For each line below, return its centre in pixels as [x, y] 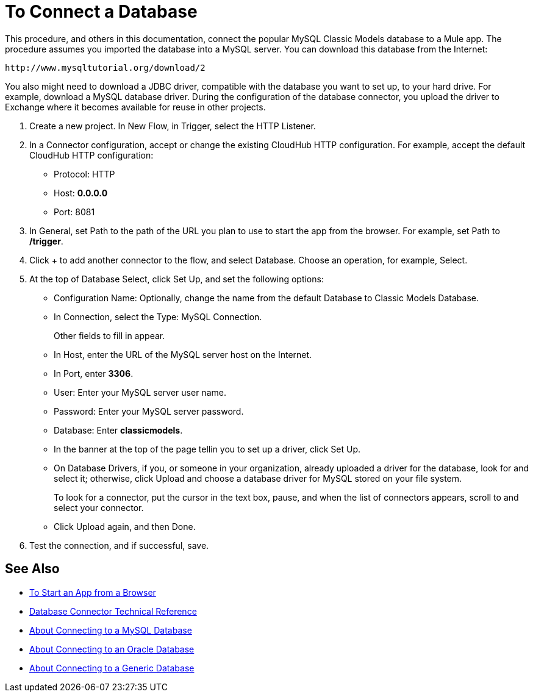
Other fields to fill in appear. [109, 335]
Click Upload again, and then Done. [125, 526]
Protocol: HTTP [84, 174]
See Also [32, 569]
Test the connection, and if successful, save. [119, 545]
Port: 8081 [74, 212]
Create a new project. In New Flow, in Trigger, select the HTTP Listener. [173, 126]
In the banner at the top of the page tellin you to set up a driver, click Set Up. [207, 449]
